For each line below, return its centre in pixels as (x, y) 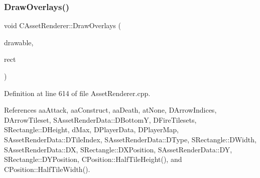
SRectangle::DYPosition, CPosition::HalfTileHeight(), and (93, 159)
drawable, (19, 42)
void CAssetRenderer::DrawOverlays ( (62, 25)
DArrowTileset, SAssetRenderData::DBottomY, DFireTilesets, (100, 119)
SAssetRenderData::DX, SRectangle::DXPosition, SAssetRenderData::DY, (118, 149)
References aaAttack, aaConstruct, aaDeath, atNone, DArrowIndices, (110, 110)
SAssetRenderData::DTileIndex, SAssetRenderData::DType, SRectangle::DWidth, (130, 139)
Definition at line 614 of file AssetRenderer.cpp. (77, 93)
